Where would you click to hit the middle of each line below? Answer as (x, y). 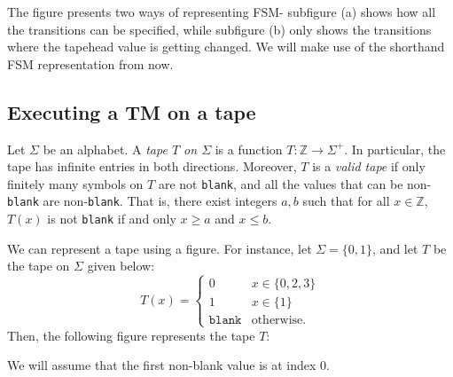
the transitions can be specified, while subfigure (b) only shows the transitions (219, 29)
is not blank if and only (112, 219)
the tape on (39, 266)
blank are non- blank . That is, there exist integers (142, 201)
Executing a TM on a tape (132, 111)
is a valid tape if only (369, 166)
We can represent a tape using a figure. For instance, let (160, 248)
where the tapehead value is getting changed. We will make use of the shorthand (226, 47)
